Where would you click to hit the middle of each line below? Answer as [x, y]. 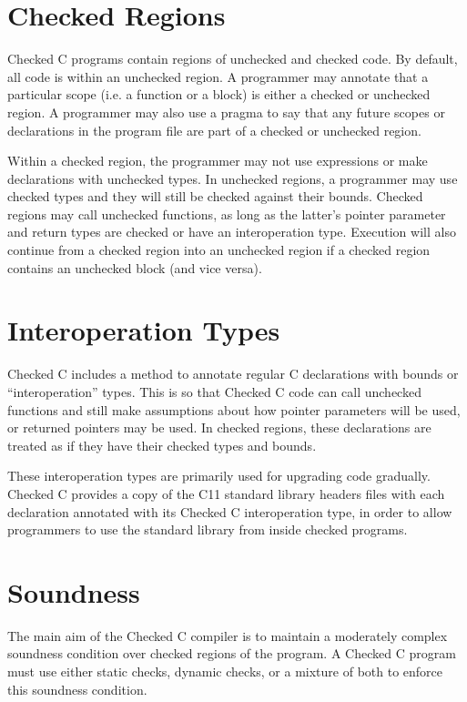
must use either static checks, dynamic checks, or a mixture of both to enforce [225, 671]
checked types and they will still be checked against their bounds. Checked [215, 196]
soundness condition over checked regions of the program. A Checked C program [232, 653]
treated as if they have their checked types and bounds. [162, 445]
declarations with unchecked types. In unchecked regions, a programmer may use [233, 178]
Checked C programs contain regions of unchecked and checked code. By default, [233, 59]
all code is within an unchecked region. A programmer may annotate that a [218, 76]
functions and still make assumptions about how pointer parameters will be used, [234, 409]
